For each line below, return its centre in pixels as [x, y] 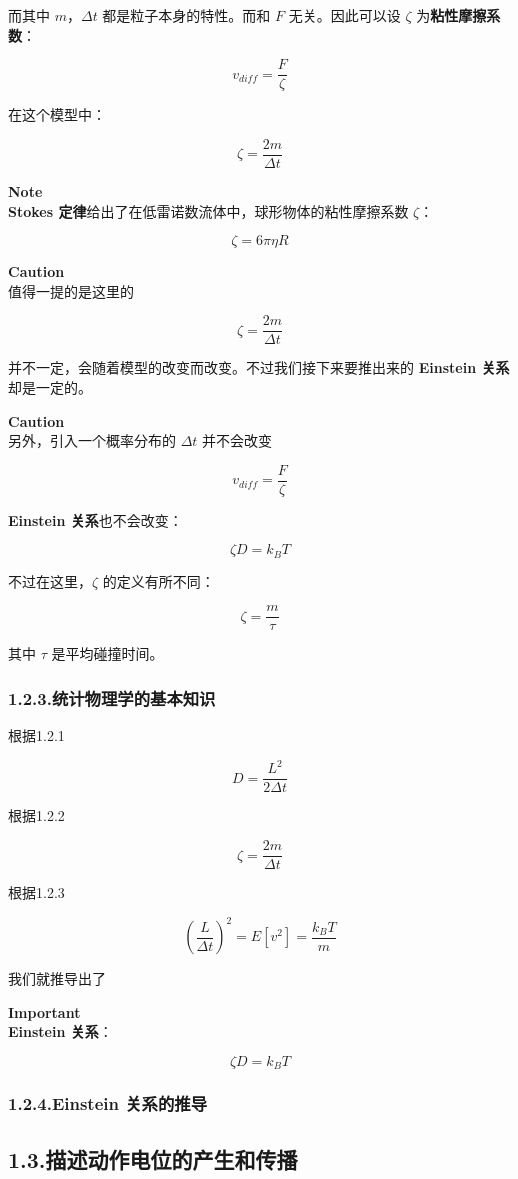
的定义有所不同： [158, 580]
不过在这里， [50, 580]
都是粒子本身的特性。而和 [186, 15]
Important [44, 1011]
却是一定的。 [50, 386]
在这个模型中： [57, 114]
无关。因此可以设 [344, 15]
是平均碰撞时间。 [107, 653]
